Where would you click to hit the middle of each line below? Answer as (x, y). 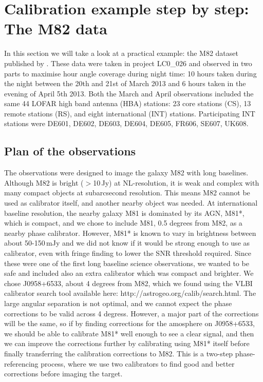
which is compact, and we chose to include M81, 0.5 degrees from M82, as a (123, 223)
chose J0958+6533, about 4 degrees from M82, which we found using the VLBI (128, 283)
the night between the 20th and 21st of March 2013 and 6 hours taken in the (125, 83)
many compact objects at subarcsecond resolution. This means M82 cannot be (127, 193)
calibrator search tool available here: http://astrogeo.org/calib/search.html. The (130, 293)
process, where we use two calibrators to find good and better (138, 363)
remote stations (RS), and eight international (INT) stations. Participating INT (130, 113)
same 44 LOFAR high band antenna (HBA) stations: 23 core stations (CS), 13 (128, 103)
